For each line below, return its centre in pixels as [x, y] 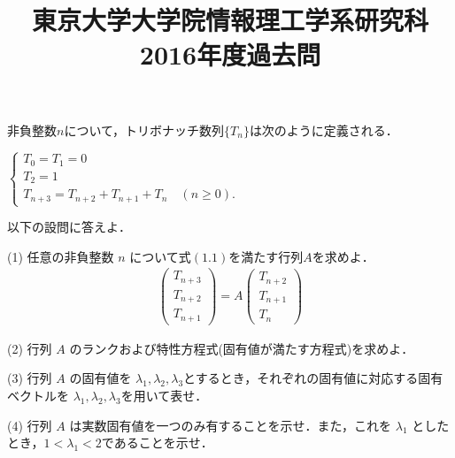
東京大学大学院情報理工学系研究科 [230, 20]
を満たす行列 [266, 256]
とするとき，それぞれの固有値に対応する [301, 378]
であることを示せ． [157, 443]
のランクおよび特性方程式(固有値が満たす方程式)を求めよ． [242, 348]
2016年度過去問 [230, 54]
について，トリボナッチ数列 [144, 130]
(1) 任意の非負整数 [61, 256]
